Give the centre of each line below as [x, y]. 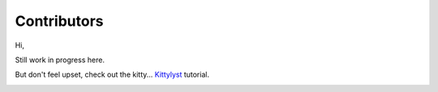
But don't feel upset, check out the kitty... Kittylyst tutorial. [112, 75]
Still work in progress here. [60, 60]
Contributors [60, 21]
